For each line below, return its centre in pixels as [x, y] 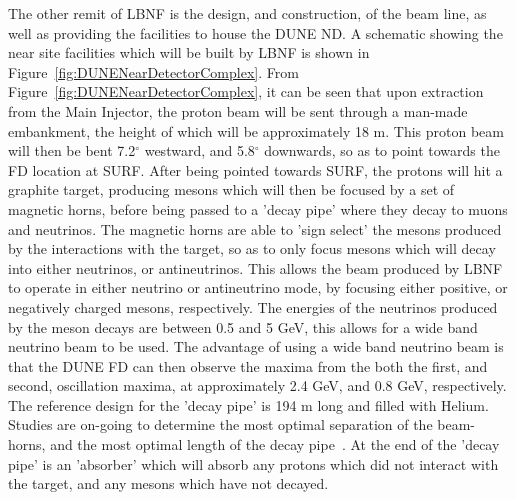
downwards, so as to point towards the [382, 150]
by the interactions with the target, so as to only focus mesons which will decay [252, 248]
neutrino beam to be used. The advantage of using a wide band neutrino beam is [256, 346]
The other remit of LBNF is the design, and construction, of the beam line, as [247, 13]
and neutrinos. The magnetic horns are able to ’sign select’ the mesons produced [255, 228]
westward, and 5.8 [199, 150]
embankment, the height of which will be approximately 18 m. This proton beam [256, 130]
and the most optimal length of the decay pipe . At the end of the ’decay [275, 444]
